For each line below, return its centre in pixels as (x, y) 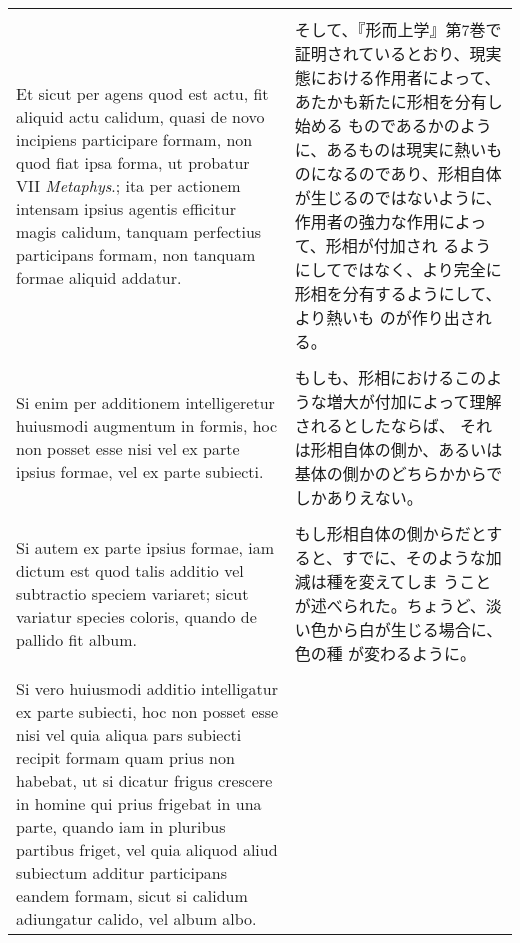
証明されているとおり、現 (390, 53)
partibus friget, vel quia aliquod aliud (147, 849)
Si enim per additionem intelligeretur (145, 402)
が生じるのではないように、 (398, 197)
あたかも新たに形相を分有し (398, 101)
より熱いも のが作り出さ (385, 317)
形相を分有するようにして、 (398, 293)
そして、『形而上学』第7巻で (398, 29)
